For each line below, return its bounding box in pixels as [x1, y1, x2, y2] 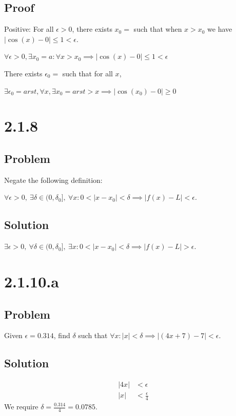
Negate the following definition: [4, 174, 103, 185]
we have [207, 24, 232, 34]
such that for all [62, 68, 113, 78]
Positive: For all [4, 24, 54, 34]
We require [4, 401, 38, 411]
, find [53, 330, 70, 341]
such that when [133, 24, 182, 34]
